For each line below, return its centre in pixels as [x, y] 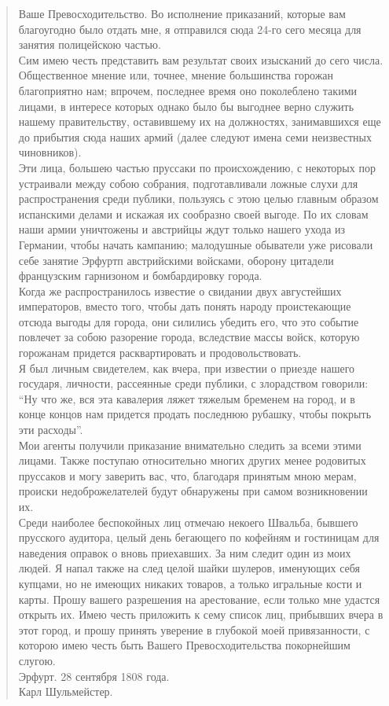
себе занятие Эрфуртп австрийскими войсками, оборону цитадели [176, 260]
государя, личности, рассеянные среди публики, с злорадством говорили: [193, 383]
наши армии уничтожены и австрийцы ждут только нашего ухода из [182, 229]
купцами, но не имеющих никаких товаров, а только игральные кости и [190, 583]
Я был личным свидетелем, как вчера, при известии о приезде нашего [187, 368]
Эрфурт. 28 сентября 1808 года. [94, 676]
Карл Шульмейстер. [66, 691]
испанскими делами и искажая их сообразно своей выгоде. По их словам [193, 213]
